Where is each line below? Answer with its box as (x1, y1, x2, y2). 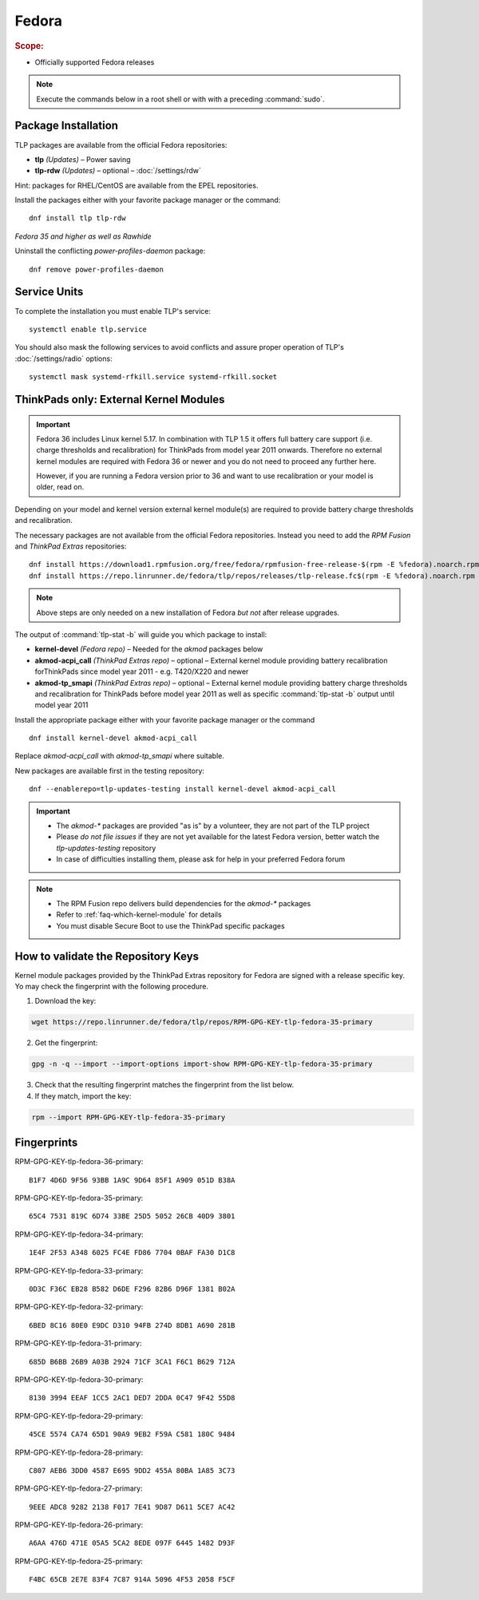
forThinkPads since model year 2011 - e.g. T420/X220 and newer (34, 667, 249, 676)
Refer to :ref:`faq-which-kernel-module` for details (56, 910, 223, 920)
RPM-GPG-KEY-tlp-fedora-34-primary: (14, 1230, 144, 1239)
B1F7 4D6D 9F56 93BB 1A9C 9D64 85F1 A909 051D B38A (29, 1175, 236, 1185)
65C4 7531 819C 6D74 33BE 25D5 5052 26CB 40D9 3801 (29, 1212, 236, 1221)
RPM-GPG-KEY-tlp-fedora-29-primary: (14, 1411, 144, 1420)
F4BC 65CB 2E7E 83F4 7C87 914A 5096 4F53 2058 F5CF (29, 1575, 236, 1584)
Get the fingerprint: (34, 1038, 98, 1048)
